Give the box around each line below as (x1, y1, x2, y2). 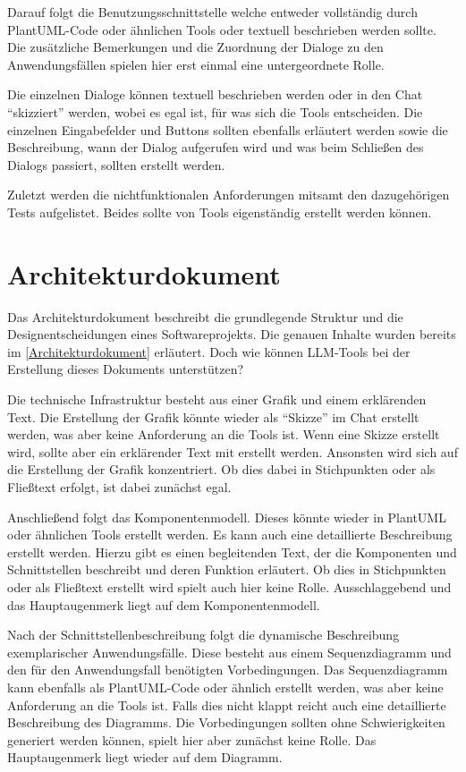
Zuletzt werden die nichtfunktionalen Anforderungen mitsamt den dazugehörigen (7, 185, 450, 204)
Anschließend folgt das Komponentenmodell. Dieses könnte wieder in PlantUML (7, 507, 446, 526)
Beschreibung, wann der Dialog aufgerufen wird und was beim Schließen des (7, 138, 424, 157)
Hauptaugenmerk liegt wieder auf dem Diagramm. (7, 748, 283, 767)
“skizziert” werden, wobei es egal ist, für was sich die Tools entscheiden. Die (7, 102, 423, 121)
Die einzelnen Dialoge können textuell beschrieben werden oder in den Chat (7, 85, 423, 104)
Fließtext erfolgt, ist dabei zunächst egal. (7, 478, 232, 496)
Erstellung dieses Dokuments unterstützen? (7, 360, 244, 378)
